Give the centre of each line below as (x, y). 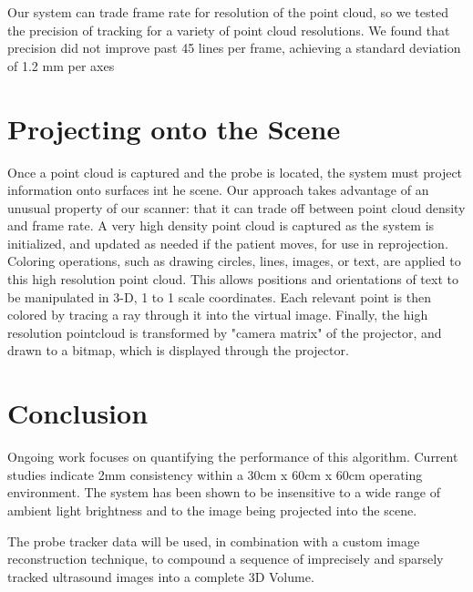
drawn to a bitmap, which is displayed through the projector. (178, 350)
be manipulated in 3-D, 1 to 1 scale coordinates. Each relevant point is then (220, 296)
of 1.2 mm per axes (61, 65)
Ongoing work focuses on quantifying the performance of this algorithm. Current (233, 457)
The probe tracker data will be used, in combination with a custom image (214, 541)
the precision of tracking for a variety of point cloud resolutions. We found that (229, 30)
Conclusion (78, 413)
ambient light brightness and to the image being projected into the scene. (212, 510)
